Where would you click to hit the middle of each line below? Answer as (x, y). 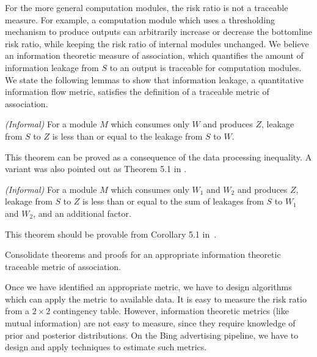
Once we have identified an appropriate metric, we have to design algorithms (148, 287)
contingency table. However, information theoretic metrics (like (171, 311)
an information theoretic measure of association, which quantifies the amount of (154, 55)
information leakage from (52, 67)
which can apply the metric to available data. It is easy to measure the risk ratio (156, 299)
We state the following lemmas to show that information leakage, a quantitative (155, 79)
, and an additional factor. (82, 213)
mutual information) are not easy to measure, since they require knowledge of (150, 323)
